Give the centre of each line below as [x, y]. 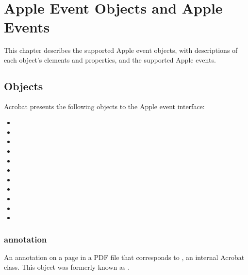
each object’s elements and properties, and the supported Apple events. [110, 59]
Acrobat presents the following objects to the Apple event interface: [104, 106]
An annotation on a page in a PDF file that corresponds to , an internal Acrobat [124, 257]
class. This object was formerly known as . [67, 267]
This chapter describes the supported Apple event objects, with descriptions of [121, 50]
